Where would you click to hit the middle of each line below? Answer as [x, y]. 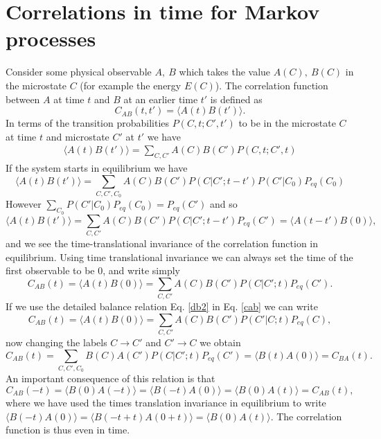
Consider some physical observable [79, 72]
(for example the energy [131, 85]
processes [51, 38]
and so [223, 204]
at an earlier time [161, 99]
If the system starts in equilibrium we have [97, 168]
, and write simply [141, 270]
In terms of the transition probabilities [88, 123]
